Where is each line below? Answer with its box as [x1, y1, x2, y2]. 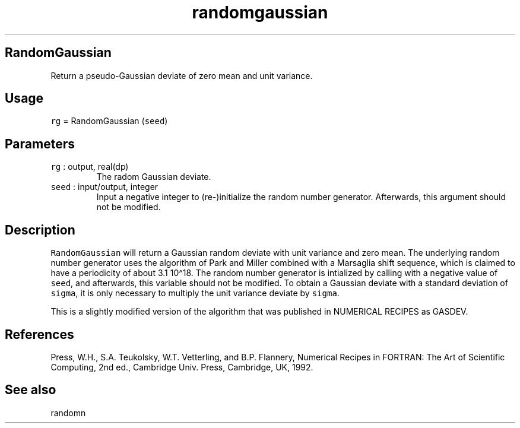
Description [5, 222, 75, 237]
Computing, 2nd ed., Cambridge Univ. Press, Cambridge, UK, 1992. [50, 362, 313, 372]
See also [5, 382, 56, 398]
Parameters [5, 136, 75, 151]
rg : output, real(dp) [50, 161, 129, 172]
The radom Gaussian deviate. [96, 172, 211, 182]
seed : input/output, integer [50, 182, 158, 192]
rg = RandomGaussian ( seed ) [50, 116, 168, 126]
